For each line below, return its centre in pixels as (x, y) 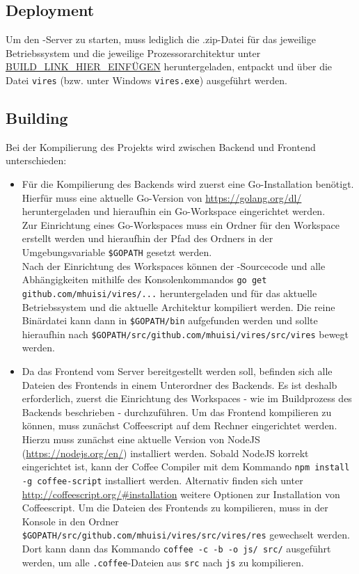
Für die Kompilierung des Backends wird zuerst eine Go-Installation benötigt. (188, 184)
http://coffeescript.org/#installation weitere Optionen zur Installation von (181, 494)
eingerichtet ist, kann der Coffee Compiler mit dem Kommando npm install (186, 467)
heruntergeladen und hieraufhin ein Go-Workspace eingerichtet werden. (174, 211)
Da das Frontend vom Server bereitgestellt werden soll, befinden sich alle (177, 371)
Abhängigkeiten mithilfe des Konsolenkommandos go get (144, 279)
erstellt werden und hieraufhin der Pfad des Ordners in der (147, 238)
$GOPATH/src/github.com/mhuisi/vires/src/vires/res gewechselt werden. (186, 535)
